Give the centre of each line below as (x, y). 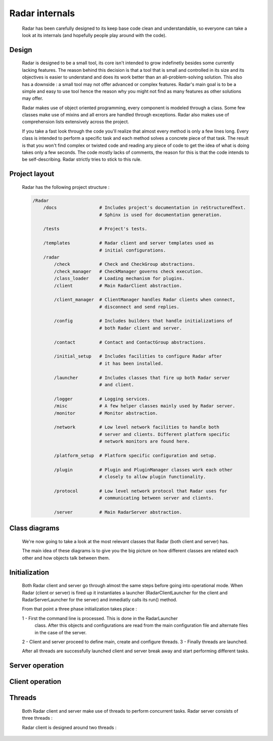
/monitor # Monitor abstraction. (106, 413)
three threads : (37, 718)
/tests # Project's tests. (95, 229)
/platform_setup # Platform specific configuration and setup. (135, 455)
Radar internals (42, 13)
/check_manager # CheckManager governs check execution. (129, 271)
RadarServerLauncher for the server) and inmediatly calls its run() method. (100, 599)
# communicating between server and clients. (157, 498)
